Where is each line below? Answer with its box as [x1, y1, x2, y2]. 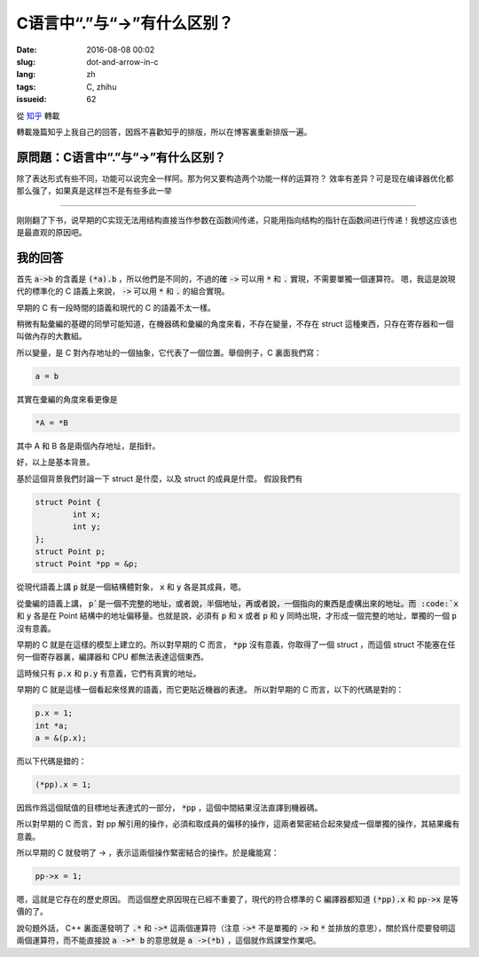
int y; [72, 522, 101, 532]
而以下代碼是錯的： [16, 755, 87, 766]
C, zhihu [86, 81, 117, 92]
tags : [16, 81, 36, 92]
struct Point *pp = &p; [35, 559, 139, 569]
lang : [16, 69, 36, 80]
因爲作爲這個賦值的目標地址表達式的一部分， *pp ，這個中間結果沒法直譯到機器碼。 [16, 802, 323, 812]
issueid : [16, 94, 47, 105]
